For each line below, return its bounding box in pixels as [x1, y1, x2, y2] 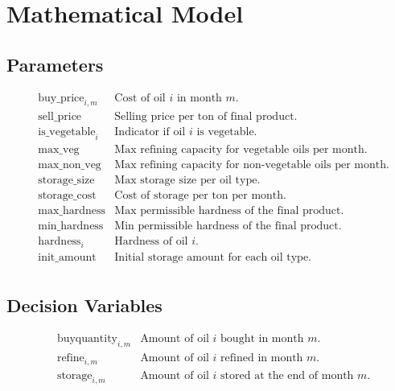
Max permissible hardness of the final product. [114, 205, 344, 217]
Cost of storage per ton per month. [114, 190, 286, 202]
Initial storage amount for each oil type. [114, 251, 311, 263]
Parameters [6, 51, 104, 76]
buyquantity [56, 333, 118, 345]
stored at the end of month [220, 369, 354, 381]
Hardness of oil [114, 236, 188, 248]
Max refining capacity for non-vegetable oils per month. [114, 159, 389, 171]
